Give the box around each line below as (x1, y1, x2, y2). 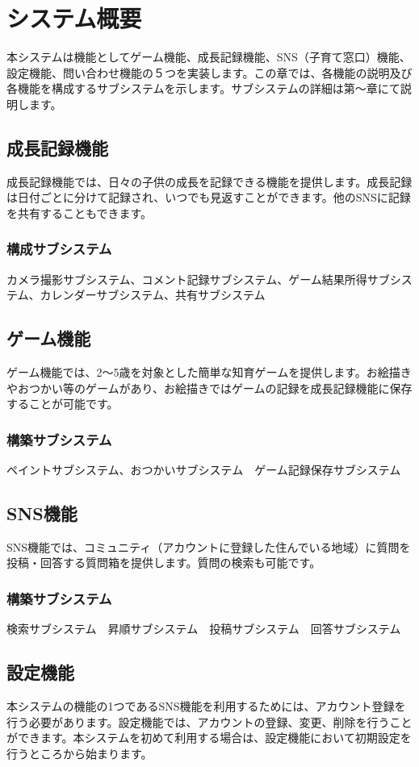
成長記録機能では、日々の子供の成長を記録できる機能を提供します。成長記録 (6, 173, 413, 190)
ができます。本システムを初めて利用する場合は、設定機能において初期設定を (6, 729, 412, 746)
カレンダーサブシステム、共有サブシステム (40, 286, 266, 303)
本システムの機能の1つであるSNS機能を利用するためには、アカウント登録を (6, 698, 406, 715)
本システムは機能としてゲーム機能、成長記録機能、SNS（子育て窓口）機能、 (6, 48, 411, 65)
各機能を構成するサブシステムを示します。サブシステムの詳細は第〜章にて (6, 80, 400, 97)
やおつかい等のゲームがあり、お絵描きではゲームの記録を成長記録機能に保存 (6, 379, 413, 396)
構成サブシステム (6, 239, 112, 259)
